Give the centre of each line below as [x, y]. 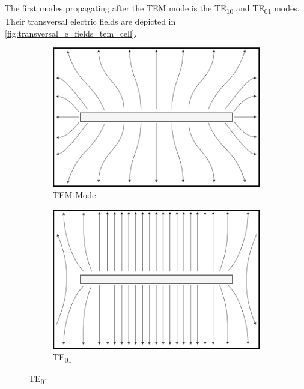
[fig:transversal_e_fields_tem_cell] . [71, 33]
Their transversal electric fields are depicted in [90, 21]
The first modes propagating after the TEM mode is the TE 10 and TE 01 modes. [152, 9]
